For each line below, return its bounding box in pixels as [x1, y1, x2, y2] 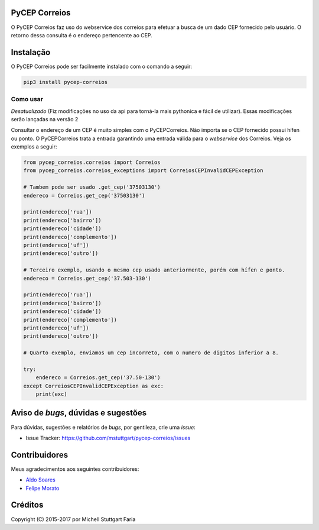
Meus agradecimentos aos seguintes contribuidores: [11, 465, 139, 473]
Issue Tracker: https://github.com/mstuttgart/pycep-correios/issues [25, 434, 191, 441]
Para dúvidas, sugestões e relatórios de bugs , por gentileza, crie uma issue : [11, 424, 196, 431]
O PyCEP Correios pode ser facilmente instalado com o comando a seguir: [11, 63, 192, 70]
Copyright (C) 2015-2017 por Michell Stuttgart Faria [11, 515, 136, 523]
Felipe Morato [25, 484, 60, 492]
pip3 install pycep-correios [23, 79, 108, 85]
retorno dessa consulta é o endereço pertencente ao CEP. [11, 31, 153, 38]
